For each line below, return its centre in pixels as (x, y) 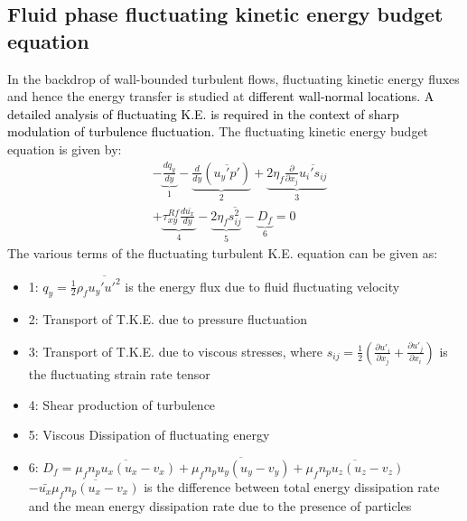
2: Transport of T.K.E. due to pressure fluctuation (168, 319)
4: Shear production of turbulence (122, 404)
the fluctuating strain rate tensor (119, 373)
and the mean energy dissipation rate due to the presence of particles (220, 505)
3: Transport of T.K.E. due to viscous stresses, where (176, 351)
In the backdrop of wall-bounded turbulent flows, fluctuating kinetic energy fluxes (233, 78)
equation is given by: (65, 149)
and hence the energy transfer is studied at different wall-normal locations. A (221, 96)
